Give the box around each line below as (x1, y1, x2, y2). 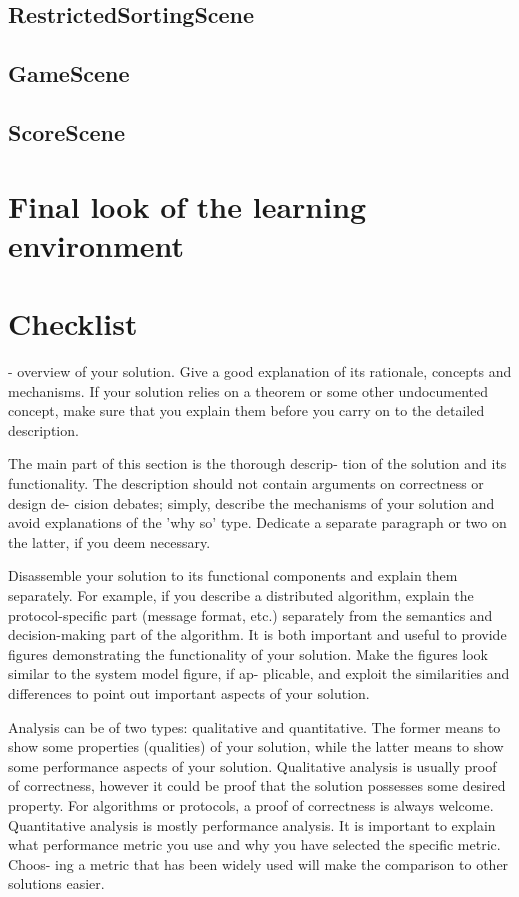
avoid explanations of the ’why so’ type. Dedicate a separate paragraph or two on (8, 512, 507, 533)
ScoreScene (8, 116, 125, 147)
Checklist (8, 303, 138, 344)
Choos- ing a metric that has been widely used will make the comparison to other (8, 853, 509, 874)
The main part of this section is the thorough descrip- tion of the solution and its (8, 453, 507, 474)
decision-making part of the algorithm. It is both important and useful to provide (8, 624, 507, 645)
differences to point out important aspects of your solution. (8, 682, 370, 703)
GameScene (8, 58, 130, 89)
